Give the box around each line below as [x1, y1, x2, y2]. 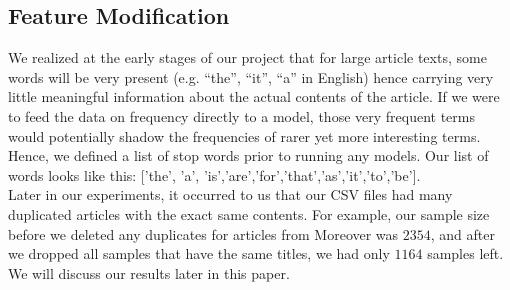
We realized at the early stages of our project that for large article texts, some [8, 47, 487, 68]
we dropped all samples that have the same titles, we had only [8, 243, 390, 264]
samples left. [427, 243, 504, 264]
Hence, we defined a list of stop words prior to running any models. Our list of [8, 145, 489, 166]
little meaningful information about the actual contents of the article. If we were [8, 86, 500, 107]
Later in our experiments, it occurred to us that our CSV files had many [8, 184, 453, 205]
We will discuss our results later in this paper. [8, 262, 290, 283]
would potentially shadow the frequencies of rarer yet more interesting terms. [8, 125, 481, 146]
